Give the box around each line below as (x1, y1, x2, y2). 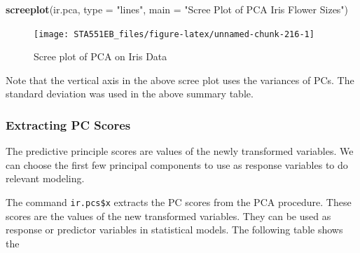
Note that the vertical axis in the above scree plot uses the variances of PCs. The (6, 72, 354, 87)
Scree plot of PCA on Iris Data (34, 49, 167, 64)
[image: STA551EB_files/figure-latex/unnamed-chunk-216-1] (34, 29, 314, 39)
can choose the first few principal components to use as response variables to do (6, 157, 348, 172)
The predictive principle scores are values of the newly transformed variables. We (6, 144, 354, 158)
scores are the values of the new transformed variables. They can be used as (6, 208, 331, 223)
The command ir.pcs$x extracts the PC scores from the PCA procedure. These (6, 195, 352, 210)
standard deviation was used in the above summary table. (6, 86, 254, 101)
